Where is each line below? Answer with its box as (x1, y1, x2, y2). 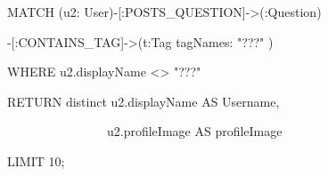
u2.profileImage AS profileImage (106, 122, 283, 140)
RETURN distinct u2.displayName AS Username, (7, 92, 280, 110)
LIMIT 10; (7, 151, 65, 170)
